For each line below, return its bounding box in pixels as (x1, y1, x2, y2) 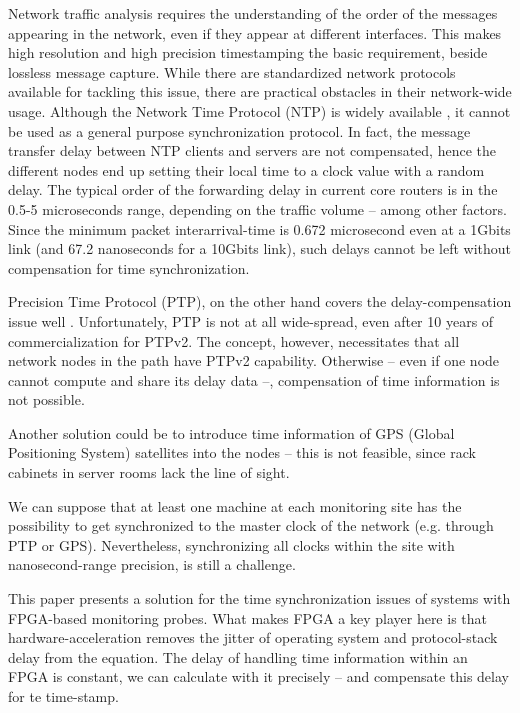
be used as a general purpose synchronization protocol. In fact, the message (8, 120, 471, 141)
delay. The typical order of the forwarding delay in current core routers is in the (8, 179, 498, 200)
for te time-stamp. (8, 686, 119, 706)
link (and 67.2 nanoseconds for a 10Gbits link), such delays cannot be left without (8, 238, 512, 259)
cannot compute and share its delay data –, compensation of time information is (8, 369, 500, 390)
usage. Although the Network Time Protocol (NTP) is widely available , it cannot (8, 100, 511, 121)
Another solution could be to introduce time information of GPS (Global (8, 422, 455, 443)
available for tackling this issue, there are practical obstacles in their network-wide (8, 81, 512, 102)
